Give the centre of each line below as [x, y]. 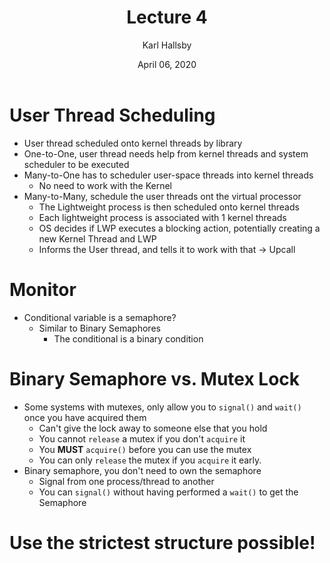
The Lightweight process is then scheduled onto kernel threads [169, 207]
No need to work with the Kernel [105, 185]
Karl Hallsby [167, 45]
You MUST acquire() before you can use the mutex [145, 449]
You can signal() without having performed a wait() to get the [168, 492]
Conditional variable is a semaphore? [100, 317]
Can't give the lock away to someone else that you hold [153, 428]
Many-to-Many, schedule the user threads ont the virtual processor [162, 196]
